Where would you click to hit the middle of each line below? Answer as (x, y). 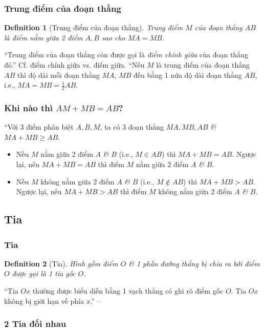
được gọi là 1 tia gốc (44, 273)
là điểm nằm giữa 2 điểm (43, 37)
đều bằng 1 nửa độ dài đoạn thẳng (188, 75)
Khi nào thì (28, 107)
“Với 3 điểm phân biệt (39, 127)
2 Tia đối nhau (35, 324)
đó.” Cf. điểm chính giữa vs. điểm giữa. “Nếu (74, 65)
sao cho (113, 37)
